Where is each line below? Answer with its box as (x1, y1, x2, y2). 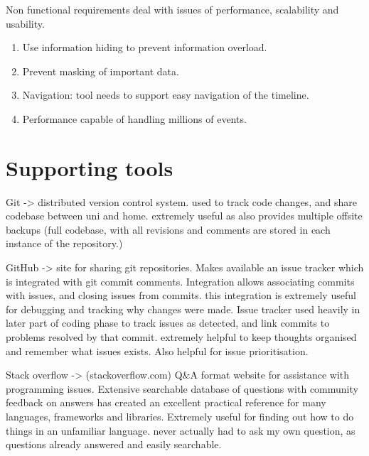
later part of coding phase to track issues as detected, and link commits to (6, 315, 330, 330)
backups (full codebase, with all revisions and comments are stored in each (6, 222, 331, 237)
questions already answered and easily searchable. (6, 437, 222, 452)
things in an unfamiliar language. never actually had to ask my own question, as (6, 423, 355, 438)
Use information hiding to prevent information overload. (22, 40, 267, 55)
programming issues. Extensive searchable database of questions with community (6, 381, 358, 396)
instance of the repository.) (6, 236, 123, 251)
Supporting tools (6, 153, 173, 182)
